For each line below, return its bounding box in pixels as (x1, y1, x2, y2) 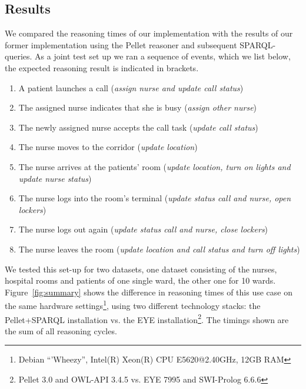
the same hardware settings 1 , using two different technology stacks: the (5, 298, 261, 311)
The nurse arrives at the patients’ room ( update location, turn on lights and (18, 160, 291, 172)
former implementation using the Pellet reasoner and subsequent (5, 38, 237, 51)
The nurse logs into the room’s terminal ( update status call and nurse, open (18, 192, 291, 204)
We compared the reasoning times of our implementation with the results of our (5, 27, 293, 39)
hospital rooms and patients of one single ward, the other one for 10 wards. (5, 274, 276, 287)
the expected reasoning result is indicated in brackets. (5, 61, 199, 74)
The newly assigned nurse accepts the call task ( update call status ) (18, 121, 258, 133)
